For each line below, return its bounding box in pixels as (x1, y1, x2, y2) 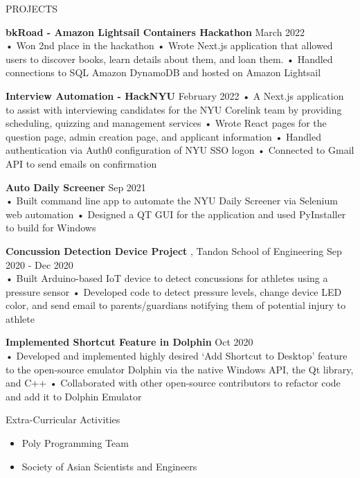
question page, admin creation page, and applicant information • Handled (6, 129, 321, 143)
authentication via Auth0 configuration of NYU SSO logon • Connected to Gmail (6, 143, 354, 157)
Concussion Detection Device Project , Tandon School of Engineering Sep (6, 243, 342, 258)
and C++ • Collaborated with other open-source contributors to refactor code (6, 375, 341, 390)
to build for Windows (6, 220, 96, 235)
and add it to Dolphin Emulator (6, 389, 142, 403)
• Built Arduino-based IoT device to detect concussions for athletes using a (6, 271, 328, 285)
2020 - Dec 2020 (6, 257, 73, 272)
